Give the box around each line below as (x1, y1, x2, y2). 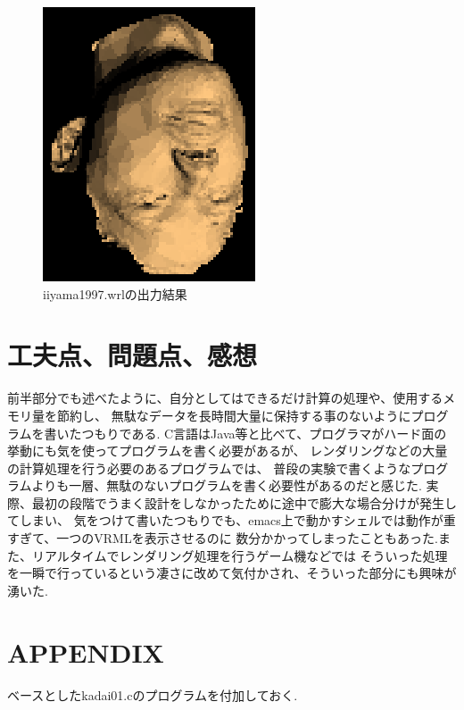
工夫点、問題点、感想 (7, 337, 258, 373)
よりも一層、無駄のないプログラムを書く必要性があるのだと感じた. (31, 476, 422, 495)
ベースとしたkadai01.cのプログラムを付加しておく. (7, 685, 298, 704)
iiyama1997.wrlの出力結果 (43, 284, 187, 303)
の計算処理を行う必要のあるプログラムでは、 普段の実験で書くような (7, 458, 411, 477)
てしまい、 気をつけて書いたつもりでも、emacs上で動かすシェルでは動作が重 (7, 511, 456, 530)
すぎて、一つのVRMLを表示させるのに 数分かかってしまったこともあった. (7, 529, 438, 547)
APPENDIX (7, 633, 164, 670)
